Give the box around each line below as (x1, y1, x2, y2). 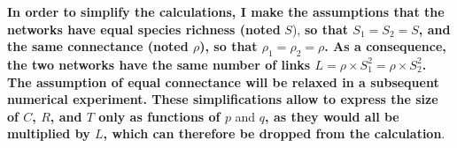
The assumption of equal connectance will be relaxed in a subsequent (7, 72, 439, 91)
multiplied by (7, 124, 90, 143)
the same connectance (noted (7, 37, 189, 55)
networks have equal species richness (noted (7, 19, 281, 38)
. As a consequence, (324, 37, 446, 55)
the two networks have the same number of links (7, 55, 311, 73)
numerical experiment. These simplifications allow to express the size (7, 90, 438, 108)
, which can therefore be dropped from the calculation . (103, 124, 445, 143)
